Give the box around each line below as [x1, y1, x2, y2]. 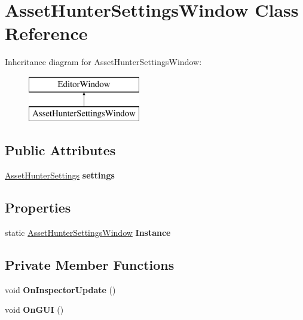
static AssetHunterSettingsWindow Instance [5, 226, 171, 239]
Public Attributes [5, 141, 116, 159]
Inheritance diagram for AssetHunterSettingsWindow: [5, 56, 202, 68]
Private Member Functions [5, 256, 175, 274]
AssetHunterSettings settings [5, 169, 115, 181]
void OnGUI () [5, 303, 64, 316]
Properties [5, 198, 71, 217]
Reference [5, 21, 88, 45]
